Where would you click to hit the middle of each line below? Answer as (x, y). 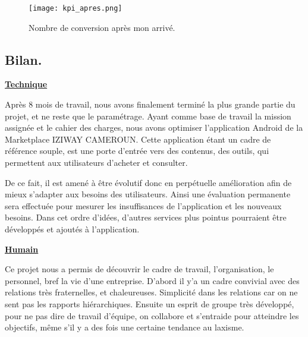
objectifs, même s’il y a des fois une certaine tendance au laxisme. (125, 327)
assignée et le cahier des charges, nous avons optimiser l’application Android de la (154, 127)
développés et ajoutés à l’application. (72, 229)
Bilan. (23, 59)
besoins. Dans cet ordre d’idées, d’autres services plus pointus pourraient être (146, 217)
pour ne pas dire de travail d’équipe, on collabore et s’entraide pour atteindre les (152, 315)
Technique (26, 84)
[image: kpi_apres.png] (76, 8)
